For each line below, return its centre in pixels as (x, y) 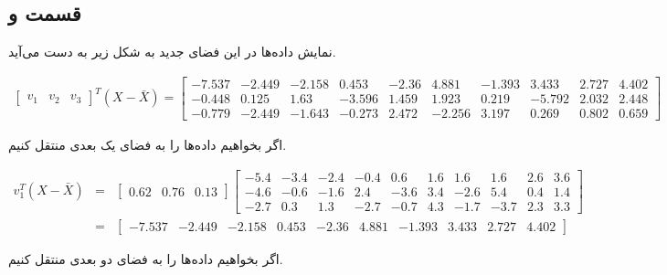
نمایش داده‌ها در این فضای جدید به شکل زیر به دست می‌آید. (172, 52)
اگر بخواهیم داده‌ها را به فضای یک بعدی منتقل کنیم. (148, 144)
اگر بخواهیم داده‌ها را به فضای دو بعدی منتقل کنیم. (146, 258)
